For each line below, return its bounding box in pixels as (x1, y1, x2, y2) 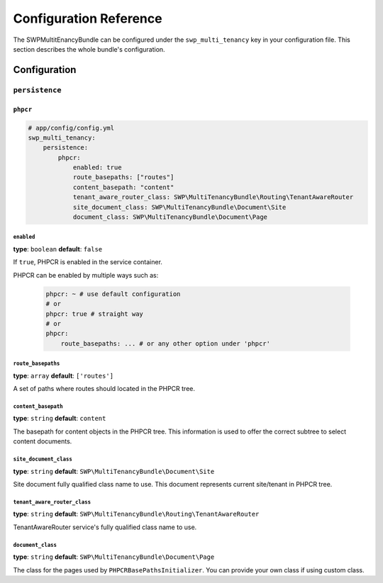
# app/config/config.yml (28, 124, 115, 132)
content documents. (13, 437, 72, 446)
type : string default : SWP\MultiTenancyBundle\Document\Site (13, 467, 215, 475)
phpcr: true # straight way (45, 310, 143, 318)
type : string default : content (13, 414, 106, 423)
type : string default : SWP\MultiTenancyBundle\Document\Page (13, 553, 215, 561)
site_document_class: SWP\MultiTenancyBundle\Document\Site (72, 203, 287, 211)
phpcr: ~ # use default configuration (45, 290, 181, 298)
